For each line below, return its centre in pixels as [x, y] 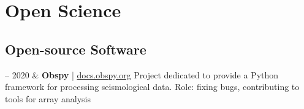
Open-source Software [76, 49]
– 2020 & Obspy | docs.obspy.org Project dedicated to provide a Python [142, 74]
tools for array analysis [48, 98]
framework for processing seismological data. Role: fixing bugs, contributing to [152, 87]
